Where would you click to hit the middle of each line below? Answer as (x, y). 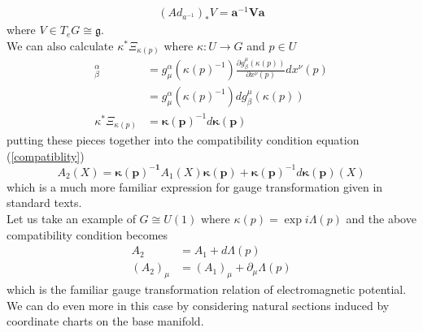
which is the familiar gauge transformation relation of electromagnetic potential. (207, 289)
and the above (381, 219)
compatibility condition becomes (87, 234)
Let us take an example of (71, 219)
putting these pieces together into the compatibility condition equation (183, 140)
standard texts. (44, 203)
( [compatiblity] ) (46, 155)
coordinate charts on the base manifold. (105, 321)
